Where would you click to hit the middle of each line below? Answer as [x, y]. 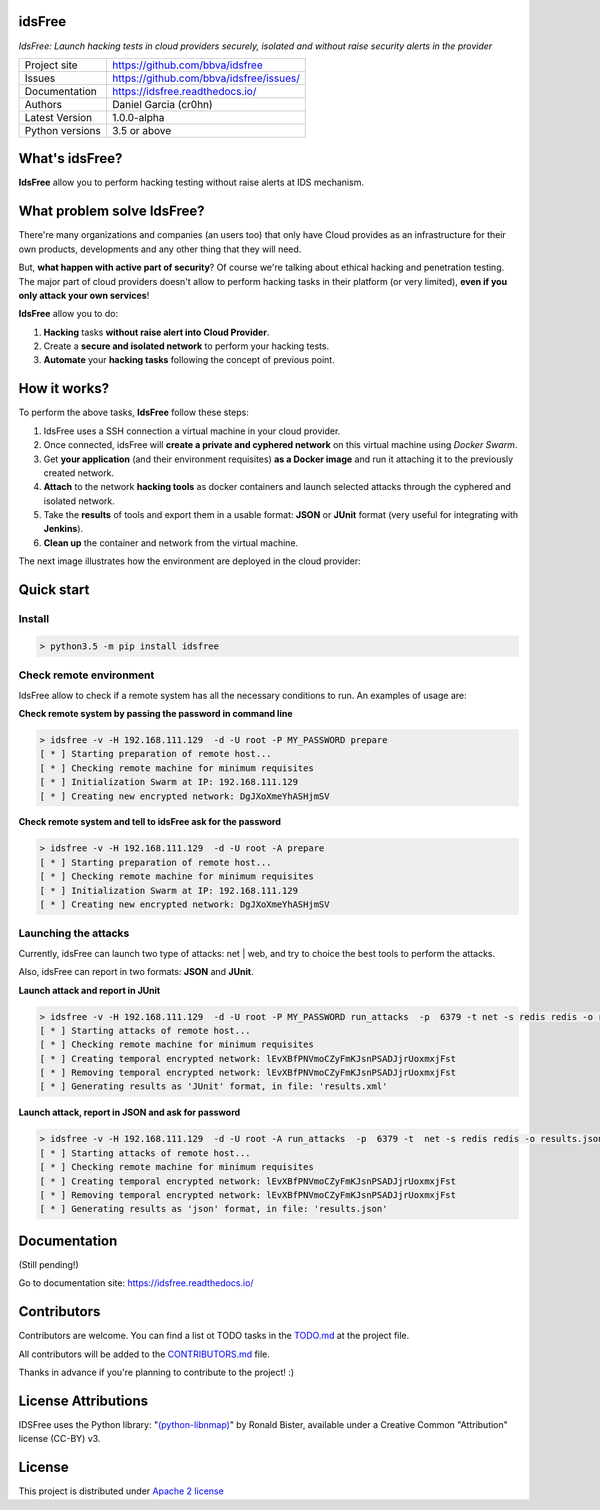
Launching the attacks [74, 933]
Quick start [54, 590]
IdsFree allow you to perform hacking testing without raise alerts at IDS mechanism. [191, 182]
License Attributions [83, 1400]
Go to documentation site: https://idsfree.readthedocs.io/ [136, 1283]
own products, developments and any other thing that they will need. [160, 249]
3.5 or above [141, 130]
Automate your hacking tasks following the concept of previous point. [189, 360]
